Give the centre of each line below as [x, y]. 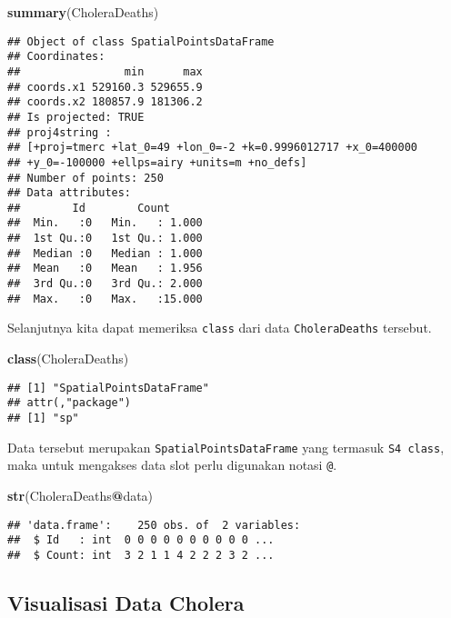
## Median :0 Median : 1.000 [105, 253]
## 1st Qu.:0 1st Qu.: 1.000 [105, 239]
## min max [105, 71]
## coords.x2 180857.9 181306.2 [105, 102]
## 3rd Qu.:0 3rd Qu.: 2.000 [105, 284]
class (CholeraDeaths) [68, 359]
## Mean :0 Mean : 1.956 [105, 269]
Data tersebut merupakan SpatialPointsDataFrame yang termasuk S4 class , [226, 447]
